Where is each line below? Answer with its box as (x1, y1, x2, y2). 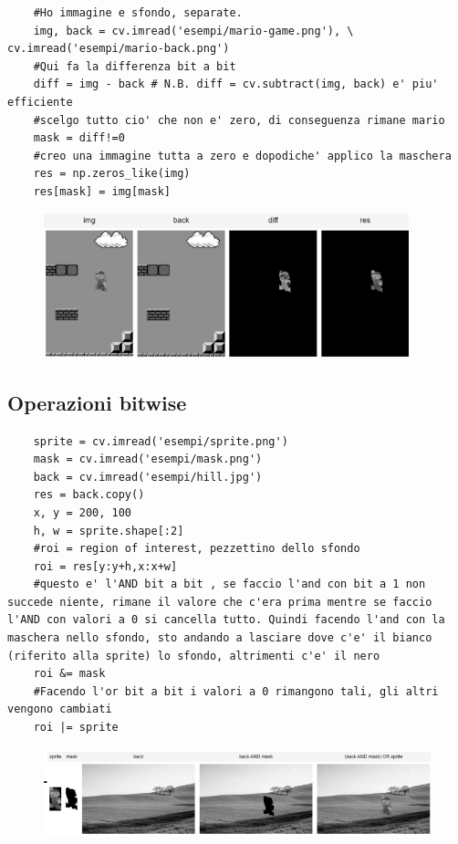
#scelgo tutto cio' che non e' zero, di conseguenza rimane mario (33, 113, 445, 127)
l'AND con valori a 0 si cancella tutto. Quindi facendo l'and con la (7, 613, 445, 627)
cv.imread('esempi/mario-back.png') (7, 42, 230, 56)
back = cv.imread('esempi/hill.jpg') (33, 470, 263, 484)
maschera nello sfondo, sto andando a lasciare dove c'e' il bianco (7, 631, 432, 645)
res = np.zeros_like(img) (33, 167, 191, 181)
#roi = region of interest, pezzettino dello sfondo (33, 542, 360, 556)
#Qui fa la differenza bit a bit (33, 59, 236, 73)
